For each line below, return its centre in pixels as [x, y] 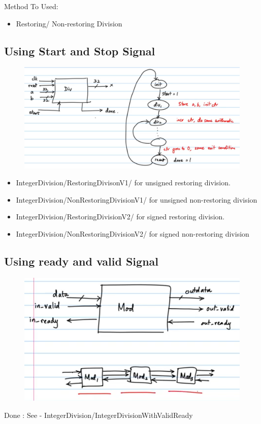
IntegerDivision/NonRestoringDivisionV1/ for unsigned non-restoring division [137, 199]
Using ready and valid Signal [81, 261]
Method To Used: [31, 6]
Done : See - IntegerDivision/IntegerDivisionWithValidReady [99, 415]
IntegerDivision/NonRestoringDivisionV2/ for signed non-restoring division [133, 233]
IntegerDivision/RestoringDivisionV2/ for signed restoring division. [120, 217]
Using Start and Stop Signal [80, 51]
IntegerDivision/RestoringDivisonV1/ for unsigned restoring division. [123, 183]
